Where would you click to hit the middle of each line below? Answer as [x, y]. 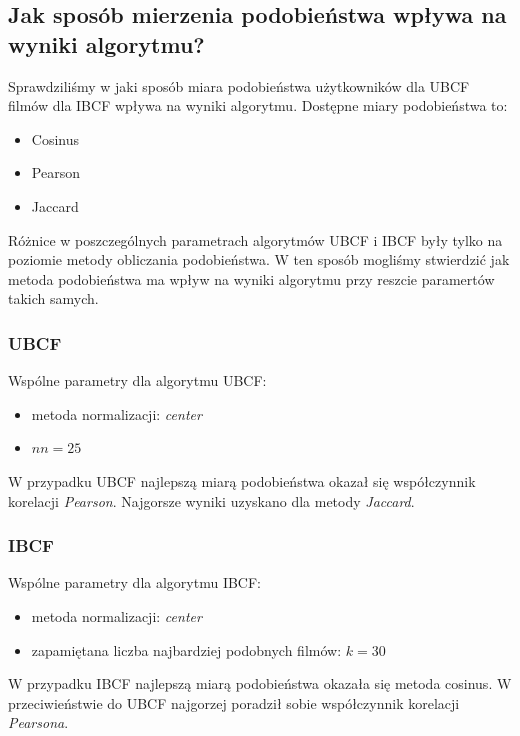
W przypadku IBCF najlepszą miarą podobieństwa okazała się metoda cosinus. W [260, 683]
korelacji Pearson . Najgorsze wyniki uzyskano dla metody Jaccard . [211, 500]
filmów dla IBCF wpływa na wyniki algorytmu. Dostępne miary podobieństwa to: [258, 105]
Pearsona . [38, 722]
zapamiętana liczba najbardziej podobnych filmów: [186, 649]
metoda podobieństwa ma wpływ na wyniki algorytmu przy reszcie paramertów [251, 278]
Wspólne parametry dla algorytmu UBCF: [137, 380]
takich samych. [53, 298]
